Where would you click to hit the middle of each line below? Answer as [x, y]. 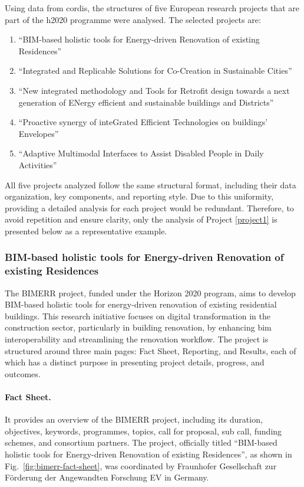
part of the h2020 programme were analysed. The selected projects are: [133, 19]
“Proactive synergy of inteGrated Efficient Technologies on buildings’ [143, 122]
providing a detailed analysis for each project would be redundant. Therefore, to [149, 207]
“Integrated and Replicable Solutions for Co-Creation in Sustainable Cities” [155, 71]
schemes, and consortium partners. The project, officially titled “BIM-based [141, 442]
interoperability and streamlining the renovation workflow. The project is [137, 339]
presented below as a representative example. [86, 231]
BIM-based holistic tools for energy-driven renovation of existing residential [141, 304]
